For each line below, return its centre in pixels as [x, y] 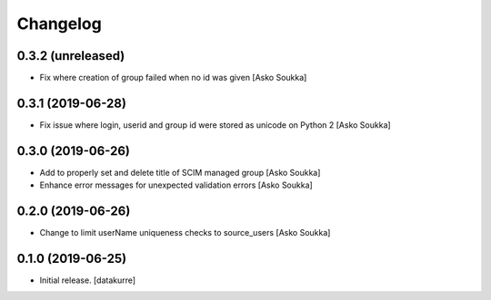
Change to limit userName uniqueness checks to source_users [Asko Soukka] [185, 233]
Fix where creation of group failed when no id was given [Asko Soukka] [173, 78]
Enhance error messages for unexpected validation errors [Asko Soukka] [176, 185]
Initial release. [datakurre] [88, 280]
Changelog [59, 24]
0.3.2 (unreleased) [71, 56]
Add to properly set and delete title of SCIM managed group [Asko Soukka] [180, 172]
